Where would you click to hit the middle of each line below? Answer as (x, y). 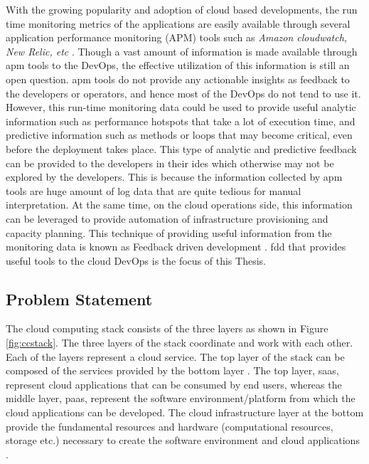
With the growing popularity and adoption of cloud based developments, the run (182, 9)
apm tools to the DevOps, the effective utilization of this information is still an (178, 65)
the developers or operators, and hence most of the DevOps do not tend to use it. (183, 93)
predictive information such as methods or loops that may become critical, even (179, 135)
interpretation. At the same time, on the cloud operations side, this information (179, 205)
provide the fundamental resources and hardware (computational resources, (170, 426)
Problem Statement (79, 299)
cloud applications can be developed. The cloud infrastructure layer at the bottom (185, 412)
